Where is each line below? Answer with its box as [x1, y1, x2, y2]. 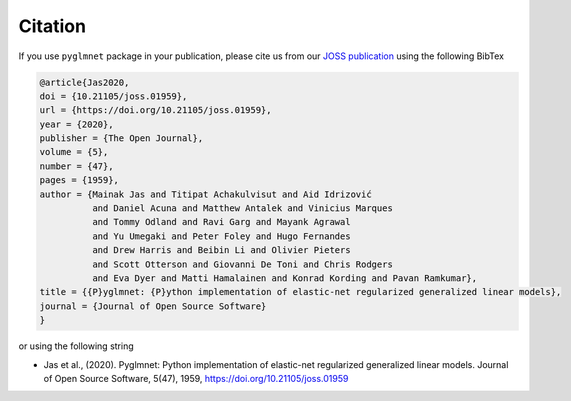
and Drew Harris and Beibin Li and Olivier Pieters [91, 245, 351, 256]
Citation [18, 15, 87, 37]
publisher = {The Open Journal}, [39, 133, 204, 144]
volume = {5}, [39, 146, 109, 158]
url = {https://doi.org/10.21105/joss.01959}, [39, 105, 272, 116]
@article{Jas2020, [39, 76, 130, 88]
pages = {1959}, [39, 175, 120, 186]
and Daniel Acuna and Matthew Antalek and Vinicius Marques [91, 203, 394, 214]
